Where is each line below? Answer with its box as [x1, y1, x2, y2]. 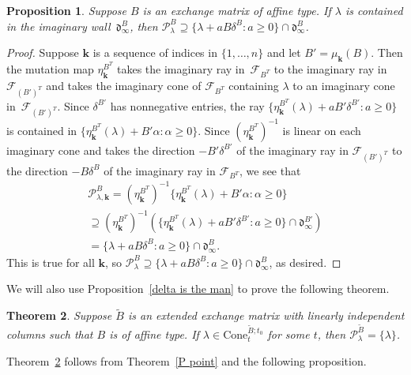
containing [228, 77, 279, 93]
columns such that [6, 325, 93, 342]
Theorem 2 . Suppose [6, 307, 112, 324]
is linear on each [282, 122, 361, 138]
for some [267, 325, 310, 342]
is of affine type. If [109, 325, 199, 342]
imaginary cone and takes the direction [6, 141, 195, 158]
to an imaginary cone [292, 77, 395, 93]
